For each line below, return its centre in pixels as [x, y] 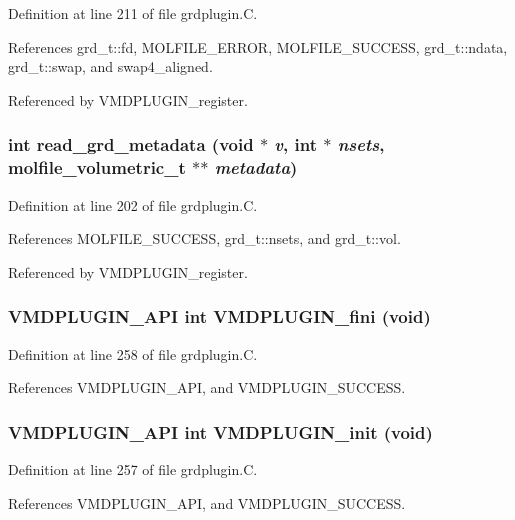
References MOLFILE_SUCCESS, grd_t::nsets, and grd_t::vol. [204, 238]
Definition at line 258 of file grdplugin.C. [133, 353]
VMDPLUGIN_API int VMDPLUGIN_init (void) [220, 431]
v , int [296, 144]
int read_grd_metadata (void [131, 144]
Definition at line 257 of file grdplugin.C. [133, 468]
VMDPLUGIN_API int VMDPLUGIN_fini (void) [219, 316]
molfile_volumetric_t [97, 167]
